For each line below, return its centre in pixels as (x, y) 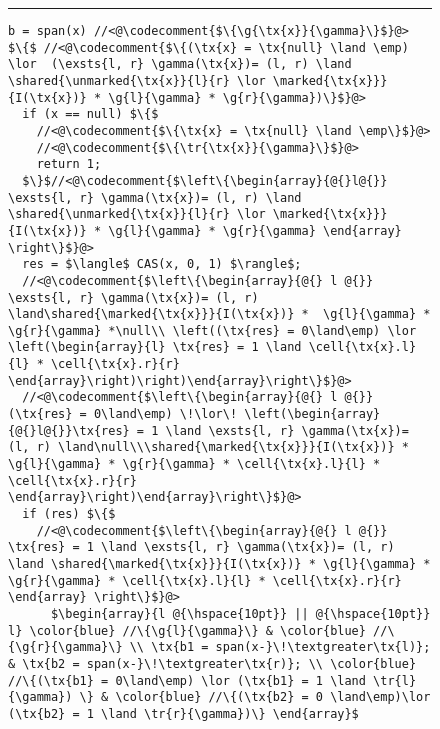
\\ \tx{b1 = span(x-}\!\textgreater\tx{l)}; (280, 647)
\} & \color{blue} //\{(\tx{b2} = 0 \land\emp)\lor (255, 697)
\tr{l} (395, 680)
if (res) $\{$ (69, 514)
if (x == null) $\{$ (90, 114)
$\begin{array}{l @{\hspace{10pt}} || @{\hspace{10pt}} (240, 613)
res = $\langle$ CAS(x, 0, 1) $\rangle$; (162, 264)
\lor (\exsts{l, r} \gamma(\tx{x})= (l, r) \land (180, 64)
